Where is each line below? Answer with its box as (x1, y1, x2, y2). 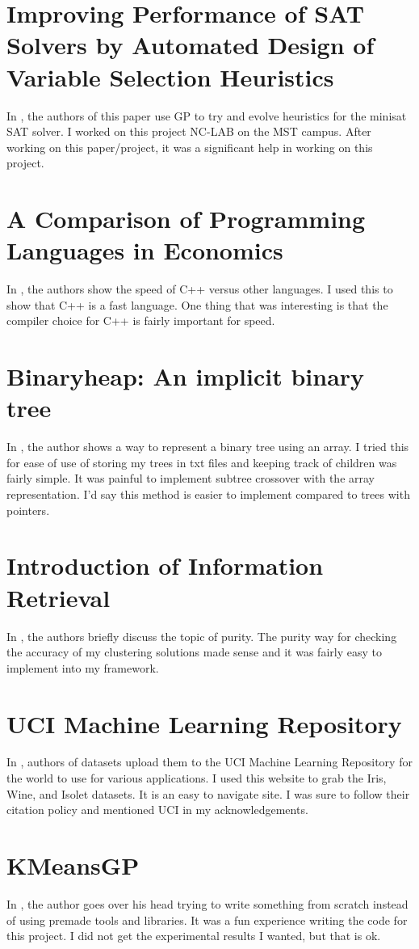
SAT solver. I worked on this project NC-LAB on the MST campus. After (6, 123, 371, 140)
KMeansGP (6, 849, 140, 882)
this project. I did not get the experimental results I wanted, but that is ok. (6, 927, 381, 944)
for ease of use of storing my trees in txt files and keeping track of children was (6, 453, 397, 470)
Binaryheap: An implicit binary (6, 360, 365, 393)
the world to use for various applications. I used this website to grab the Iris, (6, 770, 387, 787)
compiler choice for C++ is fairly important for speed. (6, 312, 275, 329)
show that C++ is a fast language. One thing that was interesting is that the (6, 296, 388, 313)
